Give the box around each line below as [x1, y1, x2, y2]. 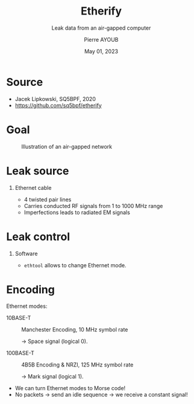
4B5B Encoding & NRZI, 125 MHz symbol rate [21, 361, 134, 368]
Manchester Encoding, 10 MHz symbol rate [21, 326, 128, 333]
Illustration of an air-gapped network [21, 143, 113, 150]
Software [14, 250, 38, 257]
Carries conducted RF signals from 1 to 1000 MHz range [23, 202, 163, 209]
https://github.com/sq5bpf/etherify [14, 102, 102, 109]
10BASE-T [6, 314, 31, 322]
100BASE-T [6, 350, 35, 357]
